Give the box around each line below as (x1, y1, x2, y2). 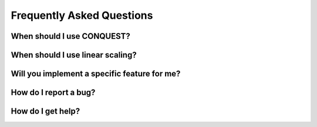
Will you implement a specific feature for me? (11, 69, 181, 79)
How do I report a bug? (11, 88, 96, 98)
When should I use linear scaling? (11, 50, 137, 60)
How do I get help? (11, 106, 80, 116)
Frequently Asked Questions (11, 9, 153, 22)
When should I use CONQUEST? (11, 31, 130, 41)
